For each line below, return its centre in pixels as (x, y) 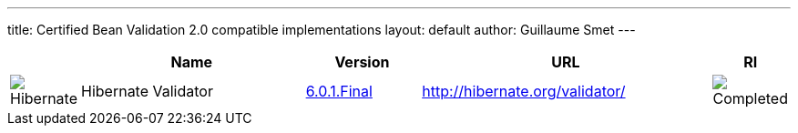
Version (362, 62)
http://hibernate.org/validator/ (524, 91)
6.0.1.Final (339, 91)
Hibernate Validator (147, 91)
